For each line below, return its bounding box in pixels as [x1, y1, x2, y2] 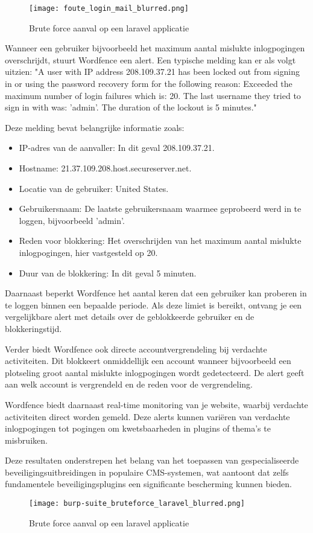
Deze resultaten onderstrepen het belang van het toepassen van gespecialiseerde [5, 454, 299, 467]
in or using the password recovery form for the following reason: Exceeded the [5, 77, 292, 90]
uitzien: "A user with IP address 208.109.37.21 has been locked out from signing [5, 65, 300, 78]
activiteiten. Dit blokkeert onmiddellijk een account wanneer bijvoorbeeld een [5, 354, 291, 367]
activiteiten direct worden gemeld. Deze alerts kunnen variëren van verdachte [5, 410, 290, 423]
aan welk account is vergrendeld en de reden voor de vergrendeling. [5, 378, 253, 391]
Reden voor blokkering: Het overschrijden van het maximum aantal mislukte [19, 234, 302, 247]
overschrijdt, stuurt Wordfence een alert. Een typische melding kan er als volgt [5, 53, 296, 66]
